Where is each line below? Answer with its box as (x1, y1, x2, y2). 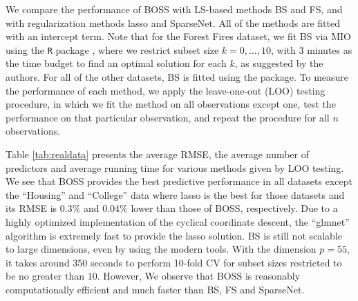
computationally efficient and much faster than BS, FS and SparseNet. (6, 282, 305, 296)
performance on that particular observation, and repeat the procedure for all (6, 110, 330, 124)
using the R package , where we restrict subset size (6, 42, 219, 57)
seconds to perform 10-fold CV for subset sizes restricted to (91, 255, 342, 269)
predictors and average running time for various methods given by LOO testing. (6, 160, 344, 175)
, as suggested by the (234, 56, 323, 70)
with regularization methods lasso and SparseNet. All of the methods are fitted (6, 15, 340, 30)
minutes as (307, 42, 352, 57)
